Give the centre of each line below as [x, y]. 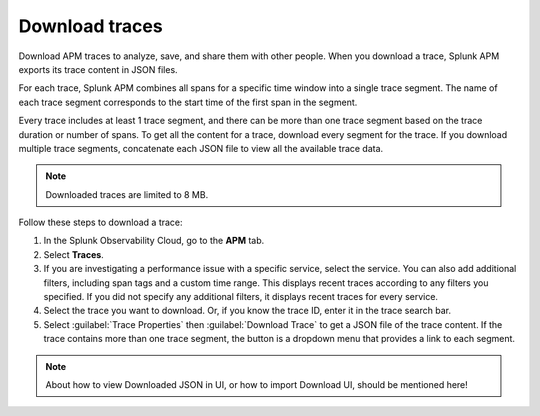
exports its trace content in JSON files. [98, 69]
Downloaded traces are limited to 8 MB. [127, 194]
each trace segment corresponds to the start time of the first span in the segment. [188, 102]
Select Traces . [73, 254]
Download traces [91, 26]
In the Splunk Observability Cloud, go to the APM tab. [154, 241]
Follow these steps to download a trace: [101, 222]
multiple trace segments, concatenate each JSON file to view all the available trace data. [201, 148]
